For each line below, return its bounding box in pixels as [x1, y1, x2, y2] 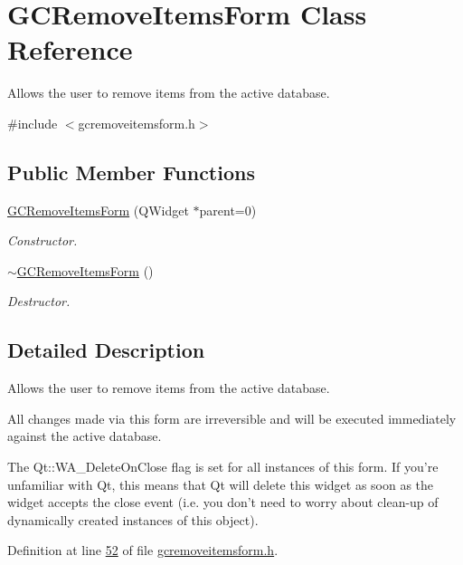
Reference [7, 31, 133, 68]
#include [7, 113, 58, 132]
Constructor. [7, 231, 78, 250]
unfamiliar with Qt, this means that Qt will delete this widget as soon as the [7, 474, 434, 493]
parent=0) [199, 200, 257, 219]
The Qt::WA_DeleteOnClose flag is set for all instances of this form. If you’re [7, 457, 439, 476]
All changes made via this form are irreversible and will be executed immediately [7, 408, 457, 427]
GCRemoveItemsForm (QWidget [7, 200, 189, 219]
